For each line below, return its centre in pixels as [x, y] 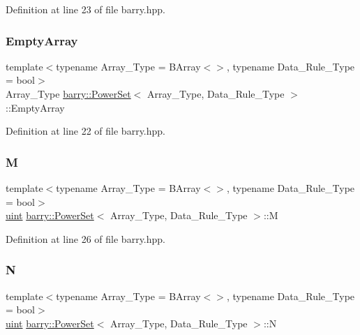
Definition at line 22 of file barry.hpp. [85, 131]
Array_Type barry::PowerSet [68, 94]
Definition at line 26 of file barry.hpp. [85, 238]
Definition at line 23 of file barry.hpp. [85, 9]
